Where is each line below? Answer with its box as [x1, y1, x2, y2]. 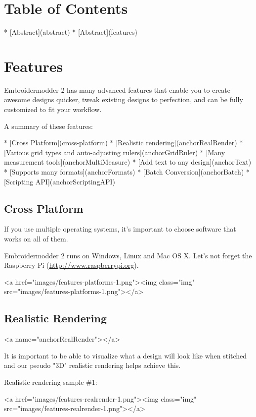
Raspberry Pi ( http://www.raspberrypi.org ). [4, 260, 139, 270]
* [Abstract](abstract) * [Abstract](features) [4, 27, 137, 37]
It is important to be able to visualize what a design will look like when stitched [4, 350, 247, 360]
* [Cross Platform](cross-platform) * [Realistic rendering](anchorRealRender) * [4, 137, 243, 148]
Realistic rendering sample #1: [4, 376, 97, 387]
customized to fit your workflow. [4, 104, 102, 115]
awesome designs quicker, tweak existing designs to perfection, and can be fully [4, 94, 243, 105]
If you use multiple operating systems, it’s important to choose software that [4, 224, 236, 234]
